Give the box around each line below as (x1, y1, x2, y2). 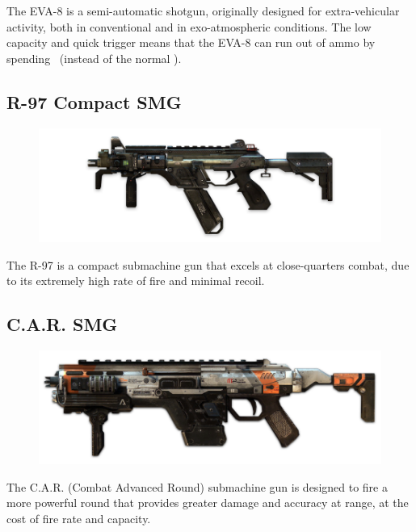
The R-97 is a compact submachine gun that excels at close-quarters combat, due (6, 256, 410, 273)
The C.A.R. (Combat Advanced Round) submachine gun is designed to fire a (6, 478, 388, 495)
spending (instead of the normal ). (6, 49, 182, 66)
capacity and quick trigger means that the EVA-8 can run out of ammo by (6, 34, 376, 51)
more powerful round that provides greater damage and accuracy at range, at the (6, 494, 409, 511)
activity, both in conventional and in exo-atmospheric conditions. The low (6, 18, 372, 35)
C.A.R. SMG (6, 312, 118, 337)
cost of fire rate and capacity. (6, 510, 151, 526)
